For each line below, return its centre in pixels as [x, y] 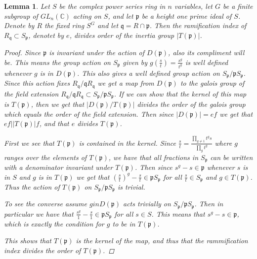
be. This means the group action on [57, 62]
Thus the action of [32, 187]
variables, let [193, 6]
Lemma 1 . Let [27, 6]
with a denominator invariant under [59, 167]
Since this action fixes [37, 83]
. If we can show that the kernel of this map [180, 93]
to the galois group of [212, 83]
